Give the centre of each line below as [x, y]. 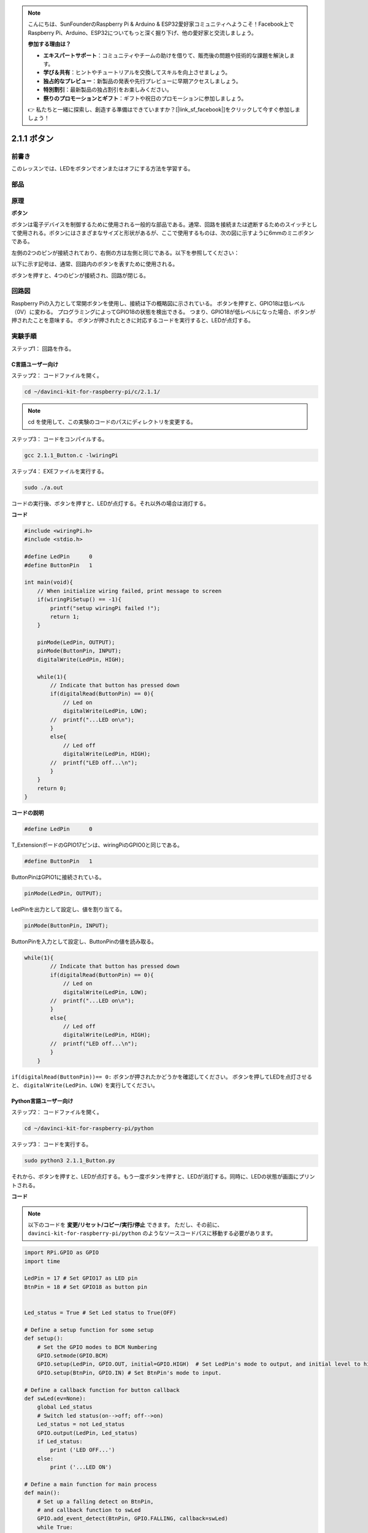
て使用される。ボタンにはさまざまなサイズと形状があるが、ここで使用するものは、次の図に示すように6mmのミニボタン [163, 232]
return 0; [52, 788]
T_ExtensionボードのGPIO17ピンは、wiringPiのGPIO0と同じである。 [97, 845]
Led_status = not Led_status [81, 1424]
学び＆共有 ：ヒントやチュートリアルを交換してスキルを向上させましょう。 [137, 72]
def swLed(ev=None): [55, 1398]
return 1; [65, 617]
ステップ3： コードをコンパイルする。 [59, 439]
